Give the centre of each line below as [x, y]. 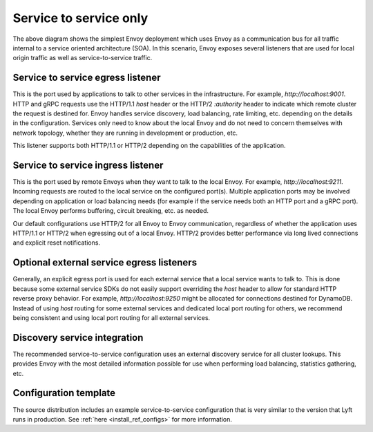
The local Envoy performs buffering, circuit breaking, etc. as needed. [111, 211]
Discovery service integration [78, 338]
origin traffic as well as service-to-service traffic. [83, 58]
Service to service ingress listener [88, 165]
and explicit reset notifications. [56, 243]
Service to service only [80, 18]
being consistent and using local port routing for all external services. [112, 317]
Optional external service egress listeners [105, 263]
